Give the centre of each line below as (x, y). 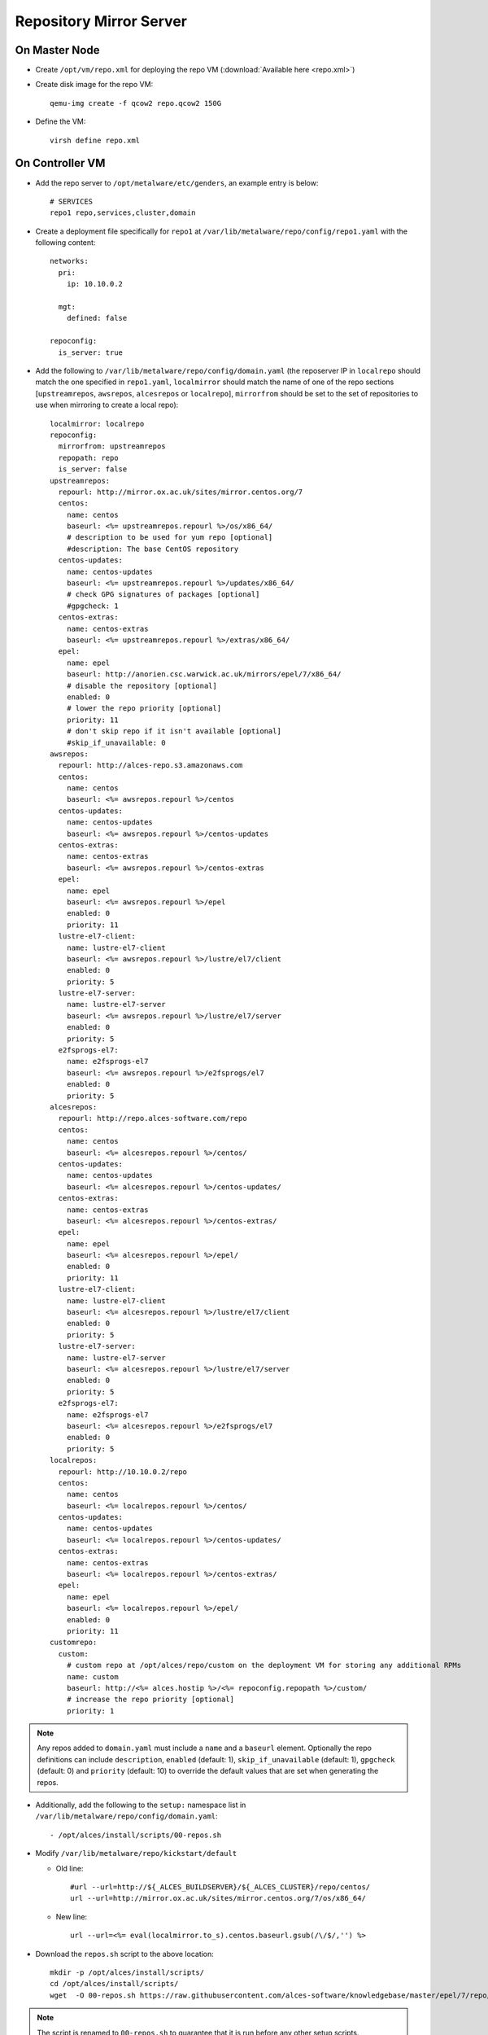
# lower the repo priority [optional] (144, 709)
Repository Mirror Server (101, 21)
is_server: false (93, 469)
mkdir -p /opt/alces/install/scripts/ (127, 1972)
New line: (72, 1916)
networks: (69, 261)
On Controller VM (60, 163)
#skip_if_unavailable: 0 (116, 742)
